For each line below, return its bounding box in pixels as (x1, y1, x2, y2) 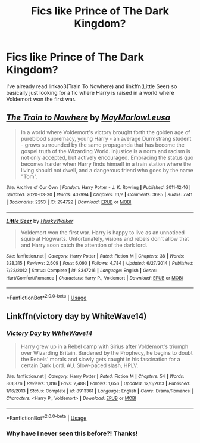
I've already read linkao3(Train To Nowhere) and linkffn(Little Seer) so (6, 82, 177, 90)
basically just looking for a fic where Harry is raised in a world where (6, 89, 174, 96)
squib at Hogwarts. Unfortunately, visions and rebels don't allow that (20, 235, 189, 242)
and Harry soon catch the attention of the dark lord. (20, 241, 148, 249)
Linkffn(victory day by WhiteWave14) (6, 311, 147, 321)
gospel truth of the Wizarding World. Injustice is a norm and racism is (20, 147, 190, 154)
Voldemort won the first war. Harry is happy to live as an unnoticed (20, 228, 185, 236)
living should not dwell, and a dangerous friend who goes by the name (20, 166, 193, 174)
